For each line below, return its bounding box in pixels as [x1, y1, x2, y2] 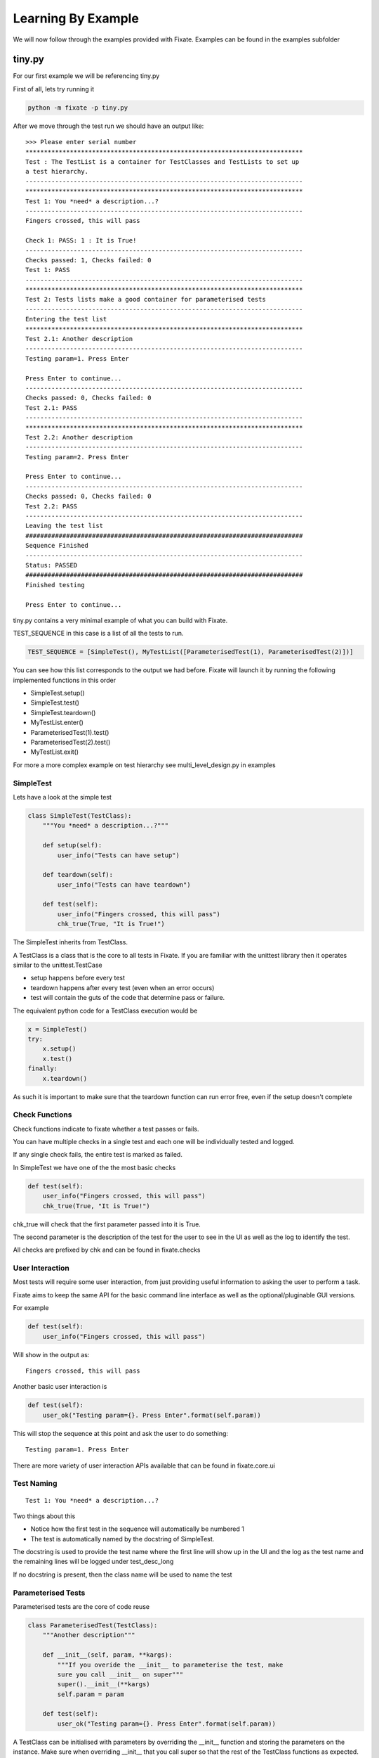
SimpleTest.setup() [30, 689, 85, 698]
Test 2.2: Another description [25, 433, 133, 441]
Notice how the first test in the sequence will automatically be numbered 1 [30, 1525, 245, 1533]
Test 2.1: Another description [25, 335, 133, 343]
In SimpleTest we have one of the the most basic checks [13, 1163, 176, 1172]
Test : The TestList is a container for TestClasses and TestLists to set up [25, 158, 300, 165]
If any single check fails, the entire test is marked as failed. [13, 1150, 182, 1159]
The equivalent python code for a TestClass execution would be [13, 1006, 198, 1015]
